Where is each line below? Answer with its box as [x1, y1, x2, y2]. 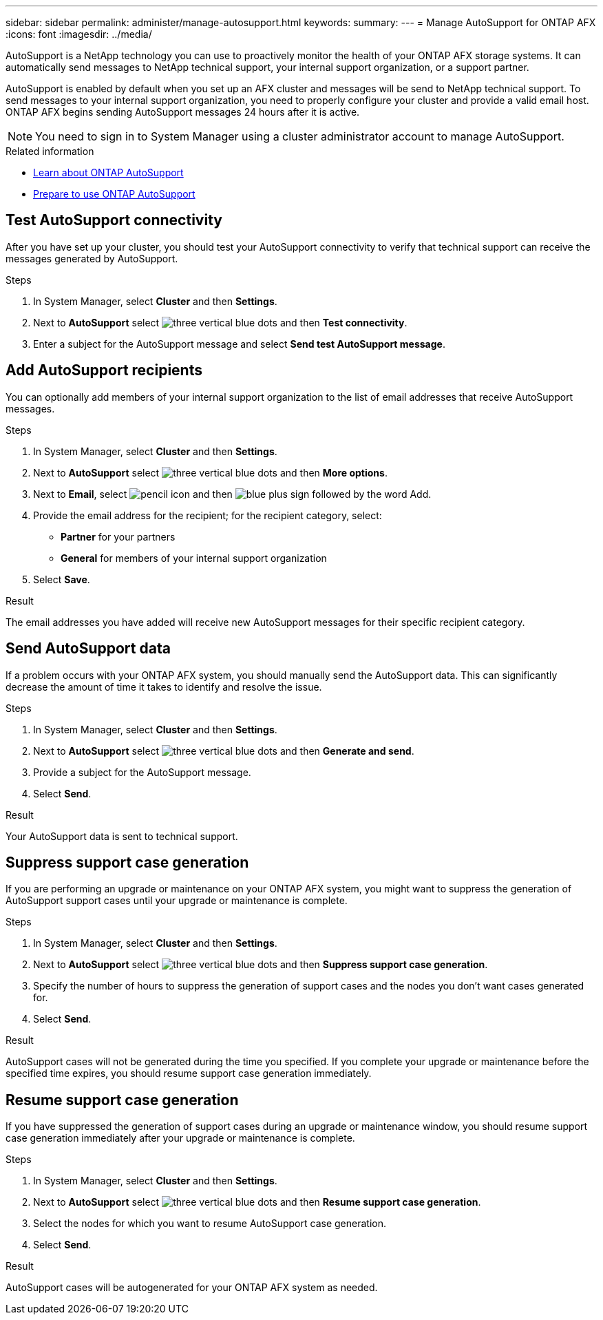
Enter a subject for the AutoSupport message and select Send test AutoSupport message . [33, 337, 445, 350]
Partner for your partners [61, 530, 176, 543]
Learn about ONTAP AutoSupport [33, 167, 184, 178]
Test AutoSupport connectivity [6, 211, 222, 229]
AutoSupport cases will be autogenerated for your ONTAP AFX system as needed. [6, 1281, 378, 1294]
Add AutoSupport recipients [6, 362, 202, 379]
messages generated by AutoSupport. [6, 252, 178, 264]
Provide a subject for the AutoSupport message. [33, 766, 251, 778]
